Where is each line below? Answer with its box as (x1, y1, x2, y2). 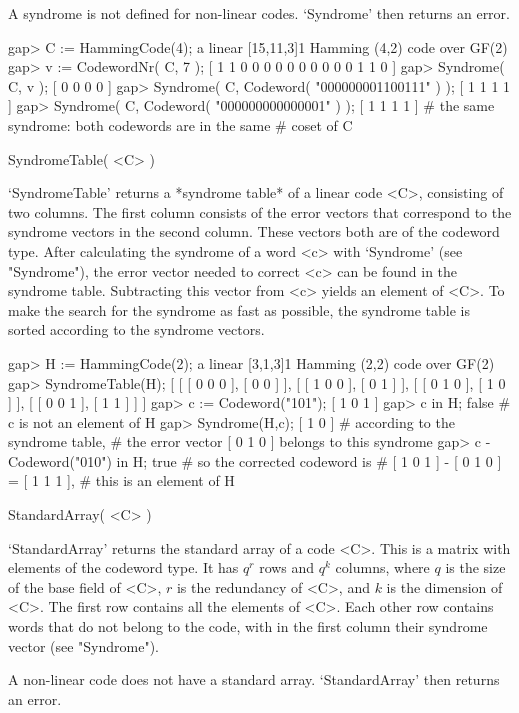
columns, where (335, 557, 430, 578)
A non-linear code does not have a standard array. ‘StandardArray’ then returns (8, 669, 500, 690)
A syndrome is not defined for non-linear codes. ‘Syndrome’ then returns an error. (8, 3, 510, 23)
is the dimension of (386, 576, 503, 597)
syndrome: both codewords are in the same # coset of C (8, 114, 353, 135)
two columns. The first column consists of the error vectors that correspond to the (8, 201, 512, 222)
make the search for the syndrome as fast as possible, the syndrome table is (8, 299, 471, 320)
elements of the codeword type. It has (8, 557, 239, 578)
